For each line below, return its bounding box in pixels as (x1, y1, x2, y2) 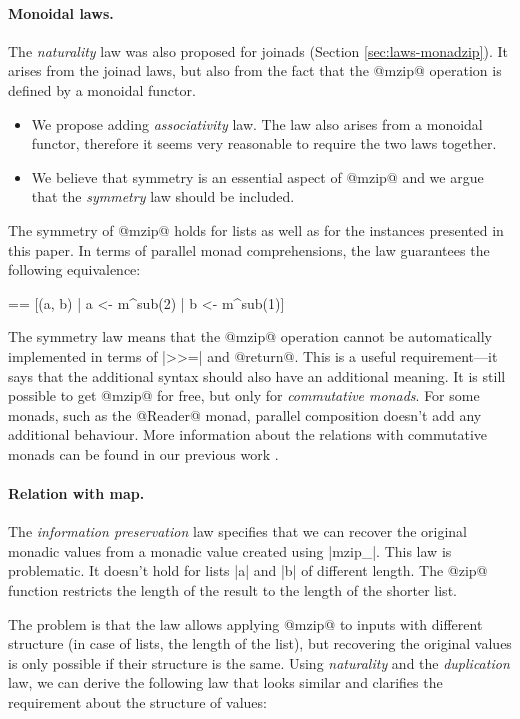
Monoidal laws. (8, 2, 114, 23)
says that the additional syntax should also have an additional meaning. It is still (8, 365, 506, 386)
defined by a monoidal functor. (8, 79, 196, 100)
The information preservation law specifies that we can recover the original (8, 521, 467, 542)
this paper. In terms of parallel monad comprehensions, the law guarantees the (8, 239, 490, 260)
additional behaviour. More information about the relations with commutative (8, 424, 488, 445)
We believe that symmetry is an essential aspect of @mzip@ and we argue (31, 166, 484, 187)
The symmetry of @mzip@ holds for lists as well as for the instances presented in (8, 219, 504, 240)
